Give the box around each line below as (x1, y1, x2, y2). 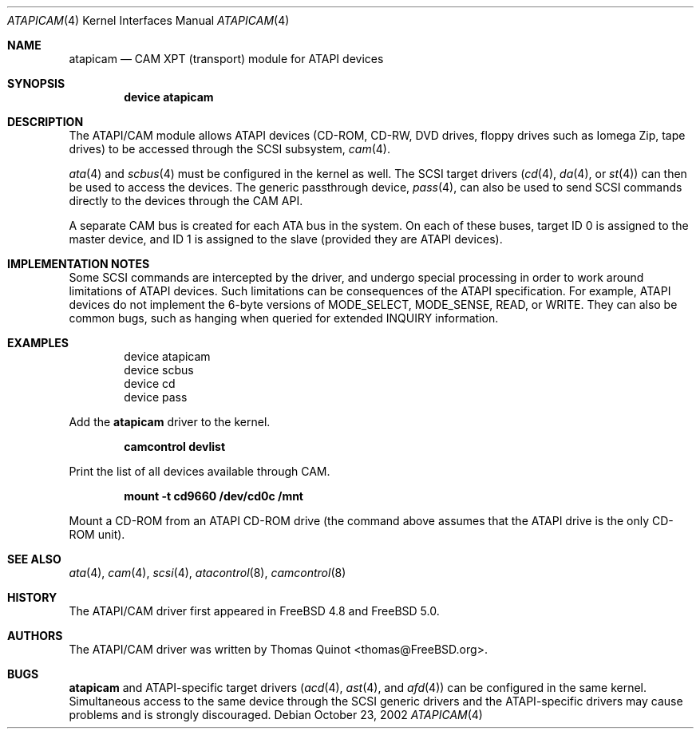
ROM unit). (69, 528, 125, 541)
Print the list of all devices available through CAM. (69, 464, 330, 478)
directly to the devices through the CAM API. (69, 194, 303, 207)
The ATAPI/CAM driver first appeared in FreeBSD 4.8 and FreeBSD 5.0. (69, 604, 440, 618)
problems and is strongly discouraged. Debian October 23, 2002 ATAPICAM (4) (69, 708, 483, 721)
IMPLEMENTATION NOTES (7, 257, 150, 271)
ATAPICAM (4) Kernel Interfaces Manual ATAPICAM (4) (7, 14, 290, 27)
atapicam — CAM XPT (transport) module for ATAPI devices (69, 52, 384, 65)
